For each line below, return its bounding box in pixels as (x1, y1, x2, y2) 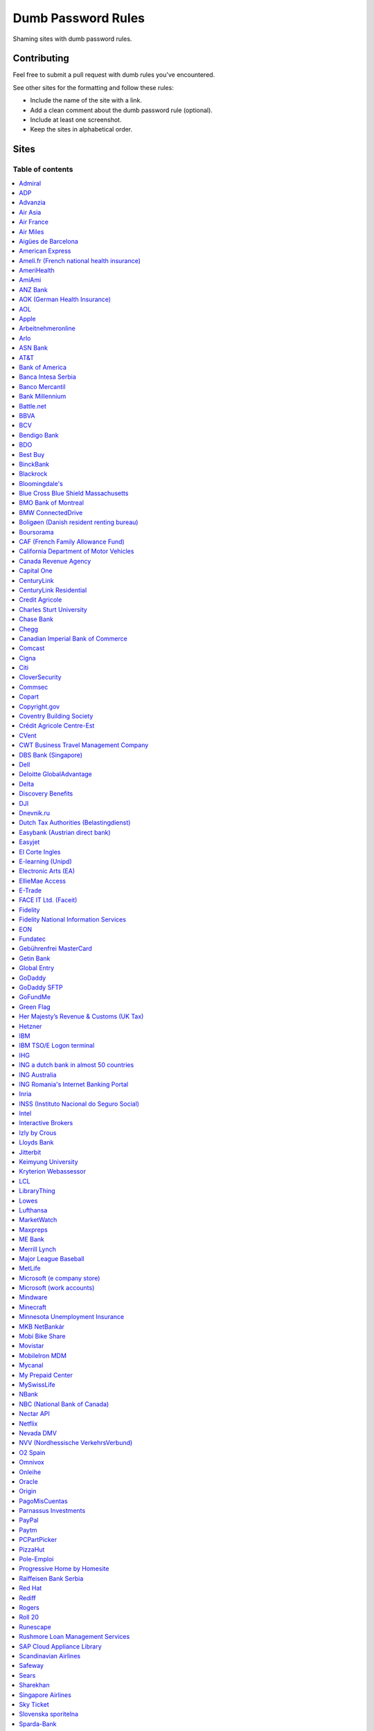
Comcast (19, 644, 45, 652)
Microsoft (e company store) (19, 1274, 100, 1282)
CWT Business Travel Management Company (19, 741, 149, 749)
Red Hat (19, 1584, 42, 1593)
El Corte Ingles (19, 847, 61, 856)
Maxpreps (19, 1226, 48, 1234)
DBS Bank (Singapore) (19, 751, 83, 759)
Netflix (19, 1419, 38, 1428)
